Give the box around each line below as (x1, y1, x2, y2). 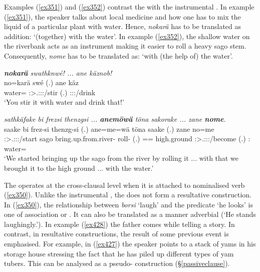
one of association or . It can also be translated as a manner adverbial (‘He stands (4, 209, 256, 219)
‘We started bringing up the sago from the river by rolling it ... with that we (4, 153, 238, 163)
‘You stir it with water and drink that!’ (4, 97, 124, 107)
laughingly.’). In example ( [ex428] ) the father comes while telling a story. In (4, 218, 235, 229)
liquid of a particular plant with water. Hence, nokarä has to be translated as (4, 21, 241, 32)
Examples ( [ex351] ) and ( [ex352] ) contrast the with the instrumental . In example (4, 2, 254, 12)
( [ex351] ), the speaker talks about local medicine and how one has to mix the (4, 11, 241, 22)
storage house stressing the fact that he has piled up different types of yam (4, 248, 234, 258)
